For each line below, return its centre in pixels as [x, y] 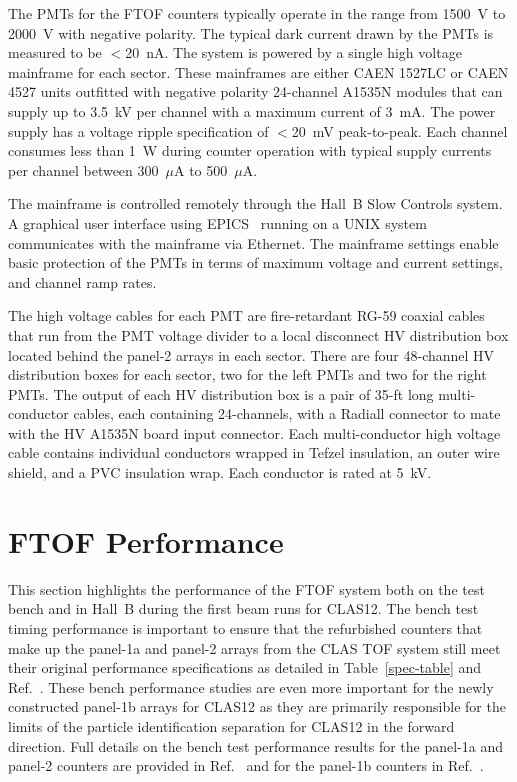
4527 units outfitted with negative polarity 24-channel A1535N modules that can [255, 91]
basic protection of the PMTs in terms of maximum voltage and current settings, [255, 262]
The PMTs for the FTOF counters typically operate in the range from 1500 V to [257, 13]
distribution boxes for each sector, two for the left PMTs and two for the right [247, 374]
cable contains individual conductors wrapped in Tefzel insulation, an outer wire [254, 452]
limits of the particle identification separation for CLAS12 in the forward [231, 725]
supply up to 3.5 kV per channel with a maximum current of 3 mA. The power [252, 110]
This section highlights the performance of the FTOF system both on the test [246, 588]
